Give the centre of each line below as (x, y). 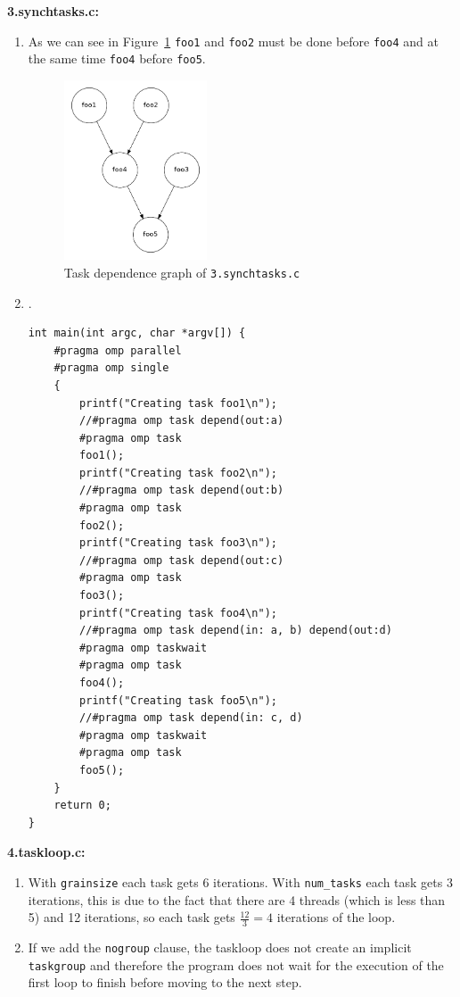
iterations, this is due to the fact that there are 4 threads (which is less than (237, 899)
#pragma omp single (111, 368)
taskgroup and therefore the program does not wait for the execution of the (236, 964)
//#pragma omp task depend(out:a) (182, 421)
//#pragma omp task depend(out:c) (182, 560)
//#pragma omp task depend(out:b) (182, 490)
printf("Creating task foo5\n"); (178, 700)
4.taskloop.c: (46, 852)
